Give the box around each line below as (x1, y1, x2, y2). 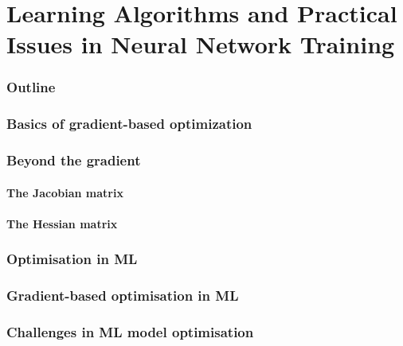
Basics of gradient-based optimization (6, 114, 252, 134)
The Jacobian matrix (6, 184, 123, 200)
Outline (6, 77, 56, 97)
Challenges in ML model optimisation (6, 322, 254, 342)
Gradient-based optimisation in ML (6, 286, 239, 305)
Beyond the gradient (6, 150, 141, 170)
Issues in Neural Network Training (6, 28, 395, 60)
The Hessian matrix (6, 215, 118, 231)
